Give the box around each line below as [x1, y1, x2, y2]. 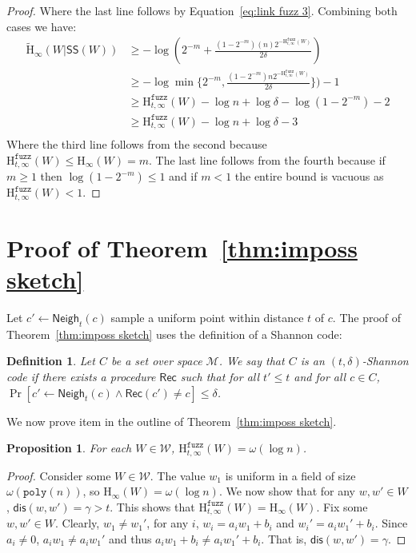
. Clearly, [54, 515, 100, 531]
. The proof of [332, 309, 402, 326]
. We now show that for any [218, 483, 355, 499]
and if [169, 168, 198, 185]
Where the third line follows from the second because [6, 136, 267, 153]
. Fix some [316, 498, 368, 515]
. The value [150, 467, 206, 483]
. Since [374, 515, 408, 531]
